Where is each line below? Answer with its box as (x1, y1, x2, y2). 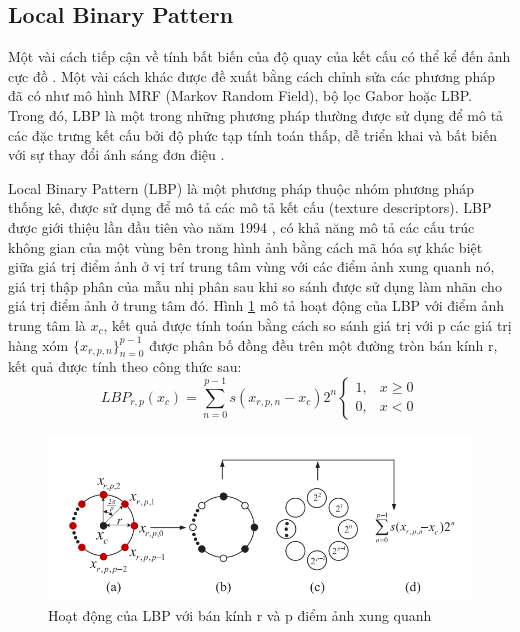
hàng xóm (8, 334, 69, 355)
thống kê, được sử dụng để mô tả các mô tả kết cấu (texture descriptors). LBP (8, 197, 492, 218)
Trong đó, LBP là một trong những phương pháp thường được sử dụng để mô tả (8, 104, 504, 125)
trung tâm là (8, 314, 86, 335)
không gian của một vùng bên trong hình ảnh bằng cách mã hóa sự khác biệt (8, 236, 483, 257)
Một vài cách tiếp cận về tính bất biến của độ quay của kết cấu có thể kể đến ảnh (8, 46, 511, 67)
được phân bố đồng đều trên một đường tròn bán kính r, (149, 334, 498, 355)
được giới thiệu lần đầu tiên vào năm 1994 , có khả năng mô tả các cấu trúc (8, 216, 475, 237)
